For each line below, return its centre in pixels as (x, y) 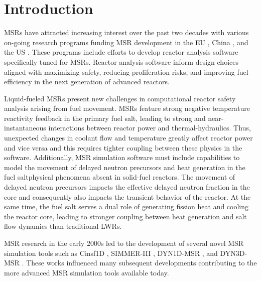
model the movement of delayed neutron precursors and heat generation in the (125, 167)
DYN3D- (234, 253)
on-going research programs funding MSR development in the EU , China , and (126, 42)
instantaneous (25, 128)
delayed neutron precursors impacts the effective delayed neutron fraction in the (127, 187)
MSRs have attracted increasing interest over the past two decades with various (126, 32)
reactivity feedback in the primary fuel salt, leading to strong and (105, 118)
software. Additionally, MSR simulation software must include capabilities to (122, 157)
